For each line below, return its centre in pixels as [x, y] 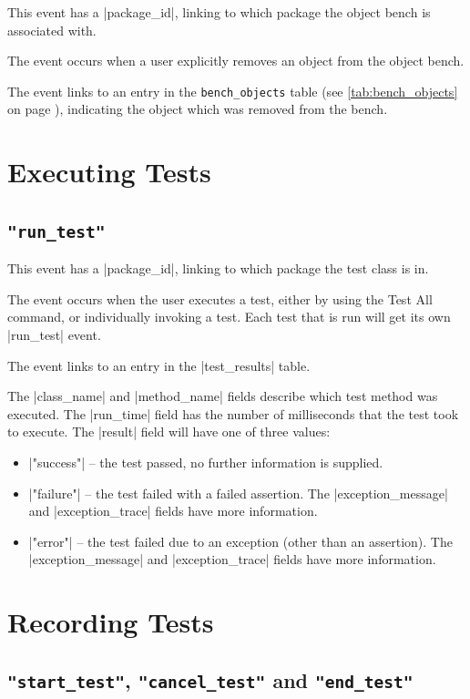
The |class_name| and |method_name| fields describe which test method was [223, 396]
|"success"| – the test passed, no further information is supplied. [206, 462]
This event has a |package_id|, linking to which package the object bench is [219, 12]
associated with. [52, 30]
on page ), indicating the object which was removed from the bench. [198, 109]
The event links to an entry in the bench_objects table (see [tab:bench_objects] [233, 91]
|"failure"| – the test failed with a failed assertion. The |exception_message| [238, 493]
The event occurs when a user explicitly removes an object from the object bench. [236, 61]
